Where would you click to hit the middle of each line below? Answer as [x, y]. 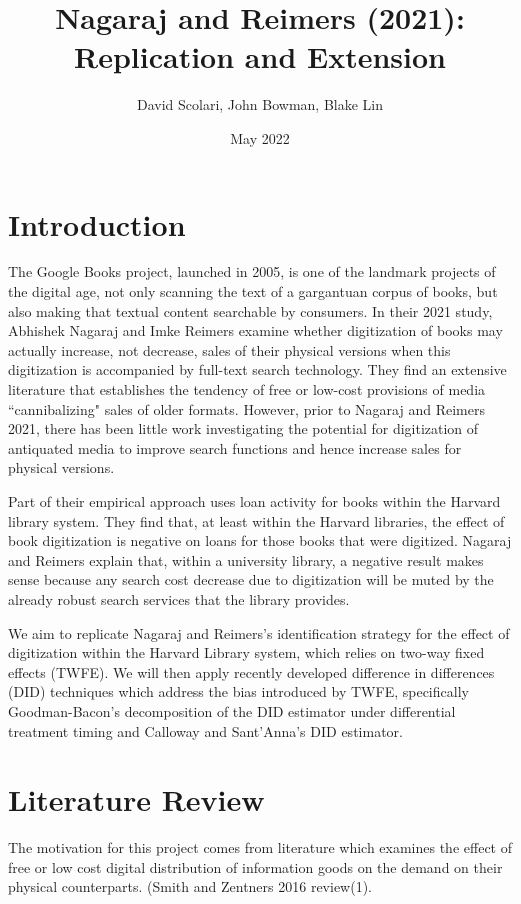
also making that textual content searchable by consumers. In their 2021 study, [250, 310]
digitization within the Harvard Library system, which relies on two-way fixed [246, 652]
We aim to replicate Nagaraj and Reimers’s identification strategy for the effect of [259, 632]
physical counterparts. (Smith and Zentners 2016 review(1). [190, 886]
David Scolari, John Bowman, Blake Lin [260, 104]
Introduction [97, 223]
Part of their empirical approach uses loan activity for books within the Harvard [254, 500]
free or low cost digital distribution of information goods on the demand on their [255, 866]
